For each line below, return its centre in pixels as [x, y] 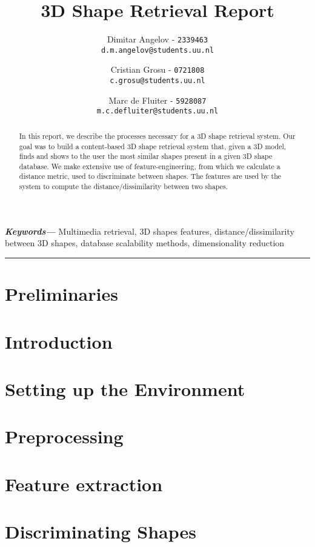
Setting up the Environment [125, 388]
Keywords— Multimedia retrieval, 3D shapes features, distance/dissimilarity [150, 231]
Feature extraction [84, 484]
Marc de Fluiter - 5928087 [157, 100]
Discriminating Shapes [101, 532]
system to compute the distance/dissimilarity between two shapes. [124, 186]
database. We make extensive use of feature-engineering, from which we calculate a [150, 166]
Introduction [59, 341]
